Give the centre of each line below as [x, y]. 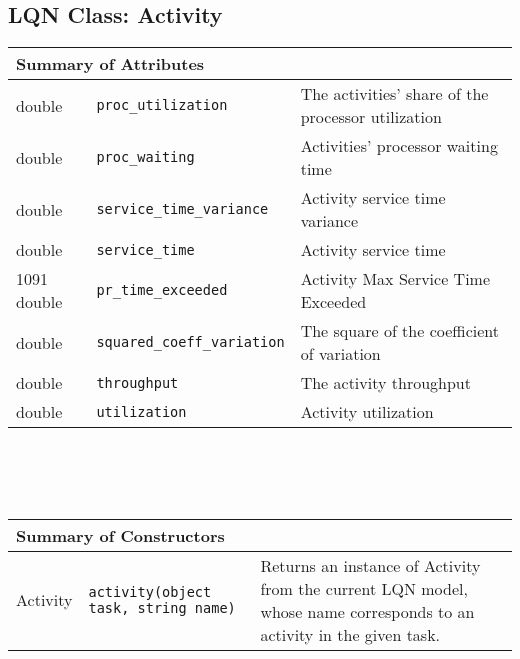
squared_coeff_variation [190, 342]
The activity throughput [385, 383]
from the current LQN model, [364, 588]
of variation [340, 354]
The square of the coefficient [399, 331]
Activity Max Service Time [395, 279]
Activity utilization [367, 412]
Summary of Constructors [120, 535]
